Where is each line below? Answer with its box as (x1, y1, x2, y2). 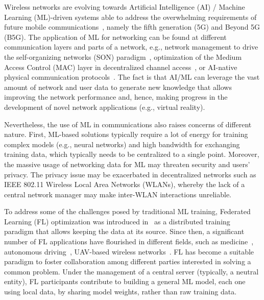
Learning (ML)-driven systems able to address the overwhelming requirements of (4, 11, 257, 22)
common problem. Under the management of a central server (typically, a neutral (4, 266, 259, 276)
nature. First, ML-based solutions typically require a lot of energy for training (4, 129, 248, 140)
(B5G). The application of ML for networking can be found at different (4, 31, 227, 42)
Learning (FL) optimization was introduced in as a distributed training (4, 216, 230, 226)
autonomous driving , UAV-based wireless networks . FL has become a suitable (4, 246, 254, 257)
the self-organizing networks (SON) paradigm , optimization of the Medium (4, 51, 242, 62)
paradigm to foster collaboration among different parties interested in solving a (4, 256, 251, 267)
